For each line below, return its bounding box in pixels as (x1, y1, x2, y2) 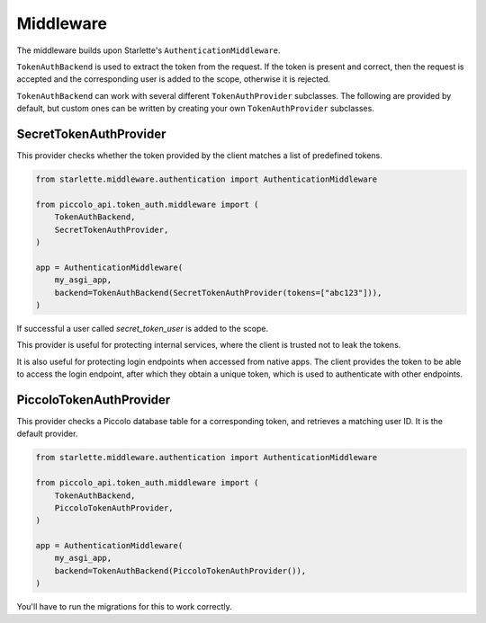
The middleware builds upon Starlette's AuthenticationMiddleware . (16, 45, 281, 56)
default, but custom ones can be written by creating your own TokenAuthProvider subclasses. (16, 103, 375, 114)
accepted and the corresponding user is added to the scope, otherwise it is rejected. (16, 74, 331, 85)
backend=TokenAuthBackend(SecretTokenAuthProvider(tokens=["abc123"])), (54, 288, 382, 298)
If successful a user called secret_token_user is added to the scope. (16, 323, 269, 334)
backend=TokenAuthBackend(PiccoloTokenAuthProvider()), (54, 565, 307, 575)
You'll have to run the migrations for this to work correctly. (16, 601, 233, 612)
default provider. (16, 428, 78, 440)
